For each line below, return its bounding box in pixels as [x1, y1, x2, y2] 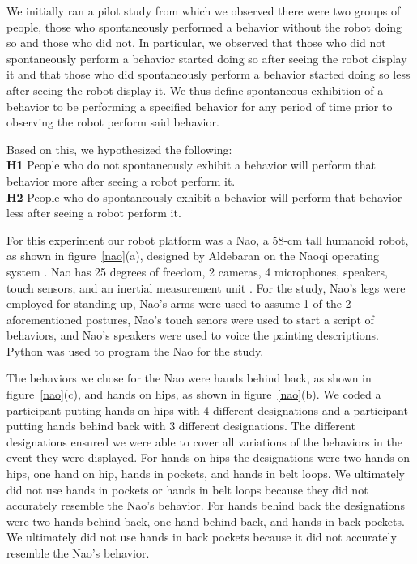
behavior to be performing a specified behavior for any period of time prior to [6, 97, 393, 114]
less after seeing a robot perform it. [6, 204, 181, 221]
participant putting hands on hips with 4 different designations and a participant [6, 401, 408, 418]
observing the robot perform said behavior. [6, 113, 219, 130]
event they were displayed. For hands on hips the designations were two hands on [6, 449, 411, 466]
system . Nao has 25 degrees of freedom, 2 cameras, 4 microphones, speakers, [6, 263, 388, 280]
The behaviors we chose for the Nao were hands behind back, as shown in [6, 370, 372, 387]
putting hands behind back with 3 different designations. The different [6, 417, 355, 434]
